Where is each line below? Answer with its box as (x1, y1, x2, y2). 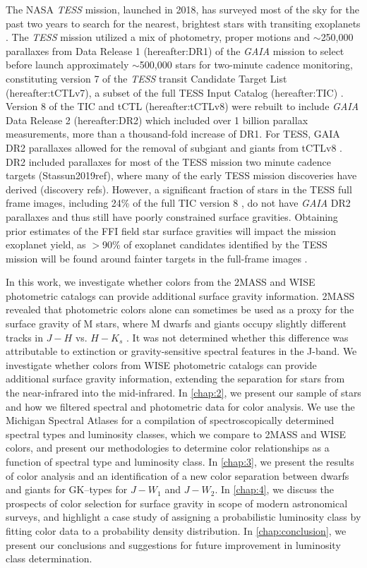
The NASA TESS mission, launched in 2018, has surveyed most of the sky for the (6, 2, 359, 16)
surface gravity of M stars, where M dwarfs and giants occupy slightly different (6, 316, 347, 331)
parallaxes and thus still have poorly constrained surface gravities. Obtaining (6, 209, 338, 224)
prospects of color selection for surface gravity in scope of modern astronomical (6, 495, 348, 510)
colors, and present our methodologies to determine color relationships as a (6, 440, 330, 455)
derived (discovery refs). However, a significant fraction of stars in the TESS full (6, 181, 352, 196)
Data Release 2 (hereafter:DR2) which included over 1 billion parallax (6, 112, 308, 127)
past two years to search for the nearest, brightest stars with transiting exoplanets (6, 16, 361, 30)
